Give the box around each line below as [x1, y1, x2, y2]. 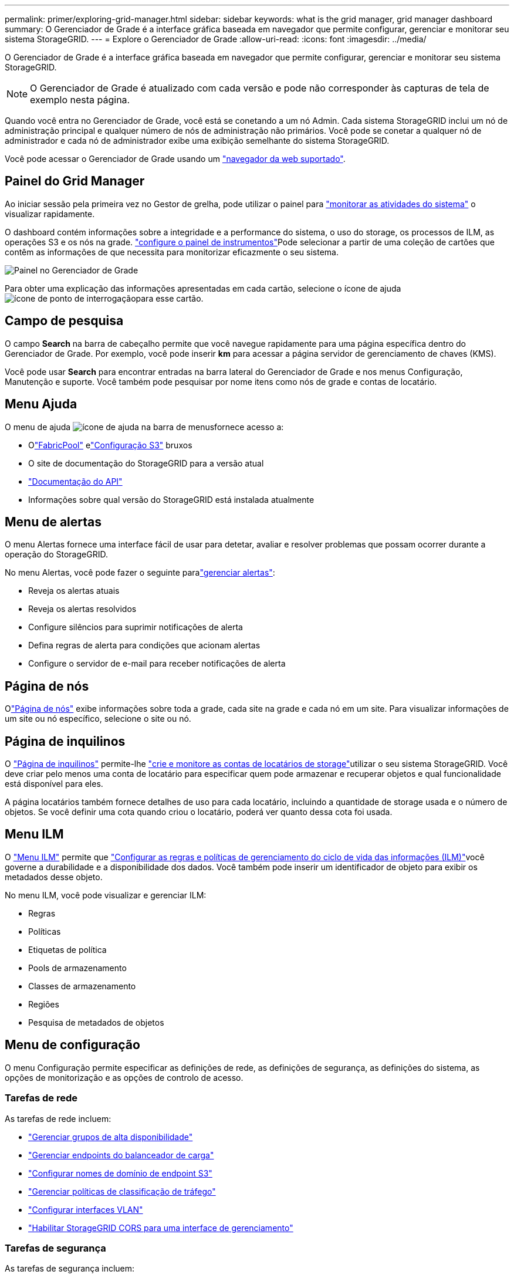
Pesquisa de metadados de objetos [28, 1017, 164, 1027]
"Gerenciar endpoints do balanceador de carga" [28, 1149, 214, 1160]
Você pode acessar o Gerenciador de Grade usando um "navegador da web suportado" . [5, 154, 346, 164]
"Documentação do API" [28, 476, 123, 486]
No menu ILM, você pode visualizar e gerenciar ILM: [5, 890, 207, 900]
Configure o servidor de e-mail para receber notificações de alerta [28, 658, 286, 669]
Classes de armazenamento [28, 981, 136, 991]
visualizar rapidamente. [5, 208, 95, 219]
